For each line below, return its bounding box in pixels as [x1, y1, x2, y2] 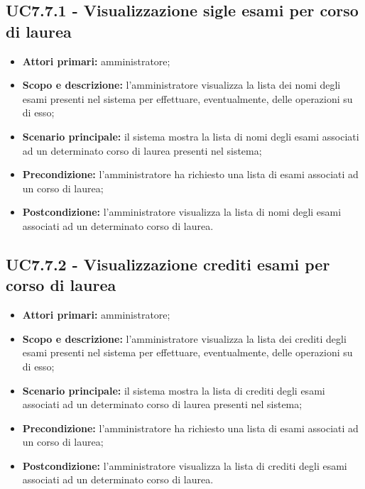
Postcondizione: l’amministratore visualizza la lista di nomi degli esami [22, 204, 342, 219]
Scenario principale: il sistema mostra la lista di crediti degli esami [22, 383, 325, 397]
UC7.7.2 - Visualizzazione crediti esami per [6, 253, 330, 275]
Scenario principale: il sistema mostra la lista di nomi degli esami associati [22, 128, 359, 143]
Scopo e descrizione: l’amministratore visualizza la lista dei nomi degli [22, 77, 341, 92]
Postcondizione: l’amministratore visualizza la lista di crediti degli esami [22, 458, 347, 473]
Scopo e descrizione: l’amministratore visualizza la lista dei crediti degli [22, 331, 347, 346]
